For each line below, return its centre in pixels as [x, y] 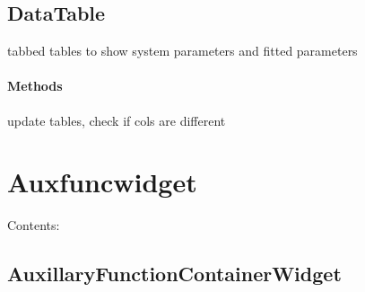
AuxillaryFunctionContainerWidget [174, 274]
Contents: [34, 225]
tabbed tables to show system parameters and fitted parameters [182, 51]
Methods [35, 86]
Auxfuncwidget [102, 182]
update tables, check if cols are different [117, 120]
